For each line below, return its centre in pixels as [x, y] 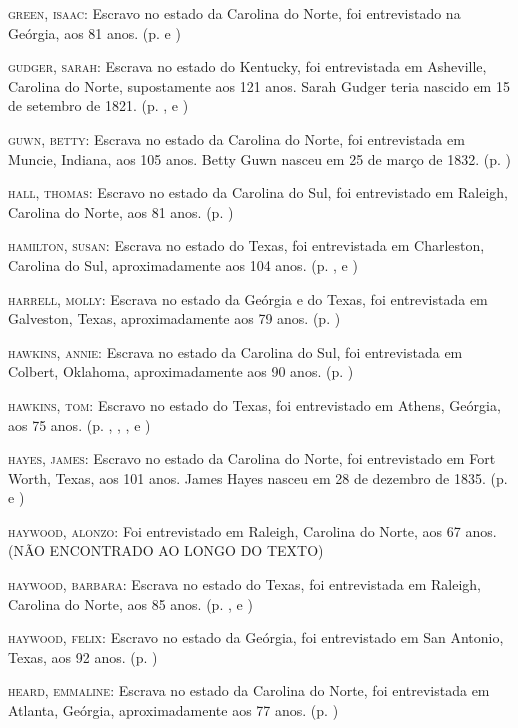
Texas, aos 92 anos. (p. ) [83, 656]
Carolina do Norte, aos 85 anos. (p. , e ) [130, 603]
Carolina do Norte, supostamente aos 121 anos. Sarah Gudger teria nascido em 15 [259, 85]
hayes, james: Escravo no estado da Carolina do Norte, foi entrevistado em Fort [252, 458]
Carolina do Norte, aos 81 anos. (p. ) [121, 211]
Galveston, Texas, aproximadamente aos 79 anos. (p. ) [174, 318]
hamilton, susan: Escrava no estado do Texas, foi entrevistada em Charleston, [246, 245]
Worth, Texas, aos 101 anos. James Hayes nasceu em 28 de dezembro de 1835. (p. [258, 477]
